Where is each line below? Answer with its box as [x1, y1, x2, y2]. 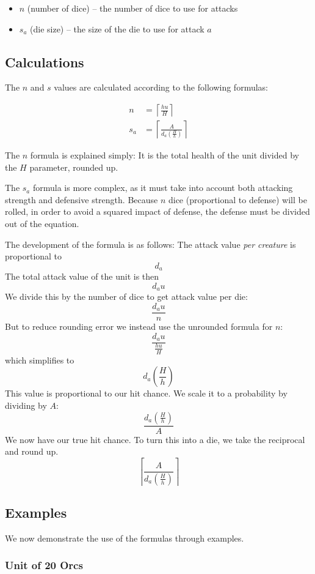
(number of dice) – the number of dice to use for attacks [27, 2, 238, 14]
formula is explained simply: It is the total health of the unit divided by [30, 149, 299, 162]
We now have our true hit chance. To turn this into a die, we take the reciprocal [5, 433, 305, 445]
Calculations [5, 52, 84, 71]
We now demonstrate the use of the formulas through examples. [5, 531, 244, 544]
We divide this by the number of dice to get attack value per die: [5, 290, 248, 303]
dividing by [5, 398, 47, 411]
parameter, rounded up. [29, 160, 118, 173]
